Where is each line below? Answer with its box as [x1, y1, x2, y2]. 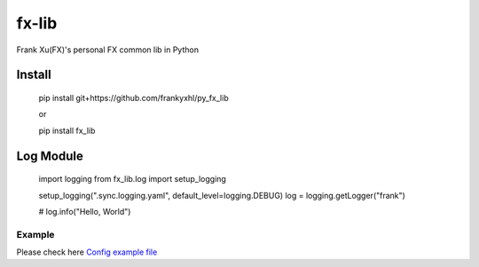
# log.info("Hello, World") [38, 206, 131, 216]
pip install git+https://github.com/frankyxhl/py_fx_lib [38, 92, 230, 103]
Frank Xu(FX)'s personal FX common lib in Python [16, 44, 200, 55]
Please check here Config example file [16, 247, 158, 257]
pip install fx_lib [38, 125, 96, 136]
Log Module [16, 148, 83, 163]
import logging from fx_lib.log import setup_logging [38, 174, 226, 185]
